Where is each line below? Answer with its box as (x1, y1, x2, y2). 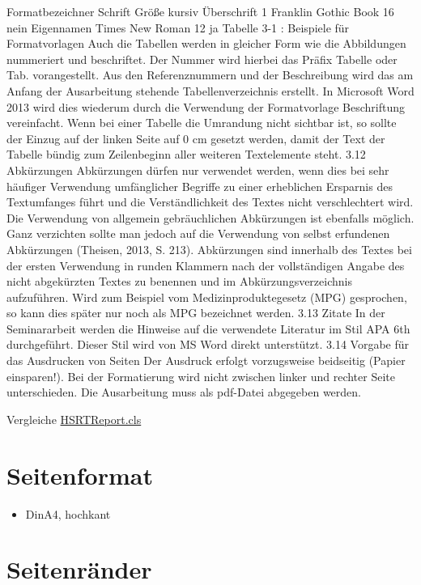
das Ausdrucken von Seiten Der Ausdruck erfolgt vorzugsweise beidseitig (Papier (6, 352, 406, 369)
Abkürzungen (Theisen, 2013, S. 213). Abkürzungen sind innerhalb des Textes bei (6, 240, 412, 257)
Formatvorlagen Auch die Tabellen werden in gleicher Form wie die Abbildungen (6, 35, 406, 52)
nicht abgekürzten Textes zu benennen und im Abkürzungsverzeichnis (6, 273, 352, 290)
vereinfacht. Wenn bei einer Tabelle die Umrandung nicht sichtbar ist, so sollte (6, 114, 397, 131)
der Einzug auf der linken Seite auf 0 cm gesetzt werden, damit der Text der (6, 129, 385, 146)
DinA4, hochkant (25, 505, 111, 522)
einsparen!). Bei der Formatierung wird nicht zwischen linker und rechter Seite (6, 367, 395, 384)
